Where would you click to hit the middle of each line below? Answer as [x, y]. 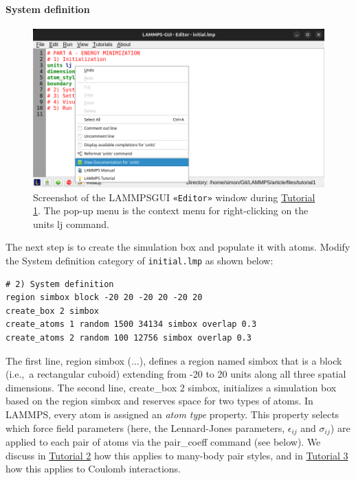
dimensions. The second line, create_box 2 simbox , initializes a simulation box [171, 387]
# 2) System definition [60, 284]
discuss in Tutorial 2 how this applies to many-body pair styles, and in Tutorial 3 [177, 455]
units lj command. [71, 224]
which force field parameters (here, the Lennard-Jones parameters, [145, 427]
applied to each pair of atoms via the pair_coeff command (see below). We [163, 442]
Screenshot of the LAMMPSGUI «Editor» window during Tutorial [174, 197]
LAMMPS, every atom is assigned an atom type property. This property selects [173, 414]
